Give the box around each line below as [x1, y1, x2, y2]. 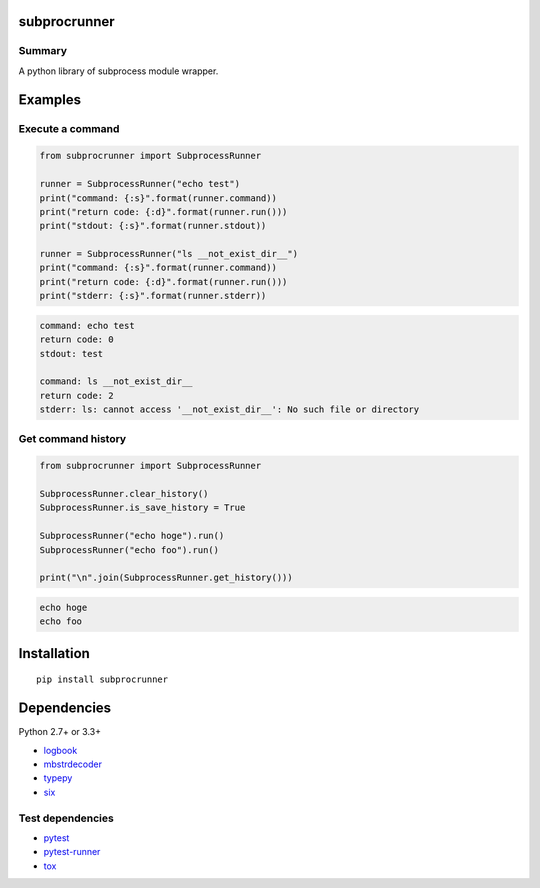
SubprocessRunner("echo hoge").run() [39, 530, 225, 542]
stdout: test [39, 348, 104, 359]
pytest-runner [43, 846, 101, 858]
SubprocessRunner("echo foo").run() [39, 544, 220, 555]
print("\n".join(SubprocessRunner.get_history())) [39, 572, 294, 584]
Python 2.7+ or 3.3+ [18, 726, 102, 738]
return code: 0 [39, 334, 114, 345]
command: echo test [39, 320, 135, 331]
